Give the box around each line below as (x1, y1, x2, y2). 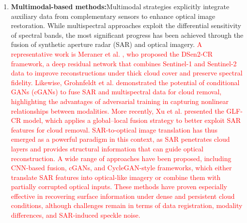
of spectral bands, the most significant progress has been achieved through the (11, 30, 244, 40)
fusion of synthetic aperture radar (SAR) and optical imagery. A (11, 39, 202, 49)
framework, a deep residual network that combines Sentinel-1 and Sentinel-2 (11, 58, 237, 68)
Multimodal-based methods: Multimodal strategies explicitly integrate (11, 1, 230, 11)
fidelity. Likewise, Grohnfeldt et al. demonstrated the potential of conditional (11, 77, 240, 87)
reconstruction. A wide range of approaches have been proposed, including (11, 153, 232, 163)
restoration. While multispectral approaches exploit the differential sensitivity (11, 20, 241, 30)
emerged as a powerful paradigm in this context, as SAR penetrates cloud (11, 134, 230, 144)
